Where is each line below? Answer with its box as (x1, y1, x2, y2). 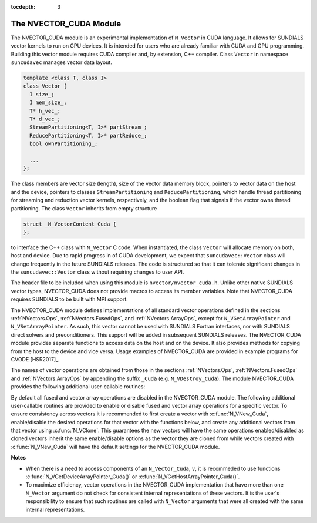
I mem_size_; (29, 99, 67, 106)
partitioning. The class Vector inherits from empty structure (11, 204, 157, 212)
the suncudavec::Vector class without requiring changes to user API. (11, 269, 184, 276)
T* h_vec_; (29, 108, 61, 114)
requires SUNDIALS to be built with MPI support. (11, 296, 129, 303)
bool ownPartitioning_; (29, 140, 98, 147)
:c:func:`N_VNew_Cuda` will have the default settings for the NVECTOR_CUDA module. (11, 443, 220, 450)
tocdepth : (11, 4, 36, 10)
